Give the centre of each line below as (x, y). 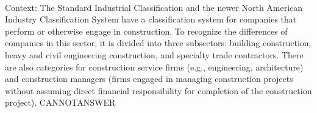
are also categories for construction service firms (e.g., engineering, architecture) (154, 67)
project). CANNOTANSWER (60, 102)
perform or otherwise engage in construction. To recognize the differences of (146, 31)
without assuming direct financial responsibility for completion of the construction (158, 90)
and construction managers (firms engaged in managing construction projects (149, 79)
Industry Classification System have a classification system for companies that (151, 19)
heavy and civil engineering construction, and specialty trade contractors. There (154, 54)
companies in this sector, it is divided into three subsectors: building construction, (158, 43)
